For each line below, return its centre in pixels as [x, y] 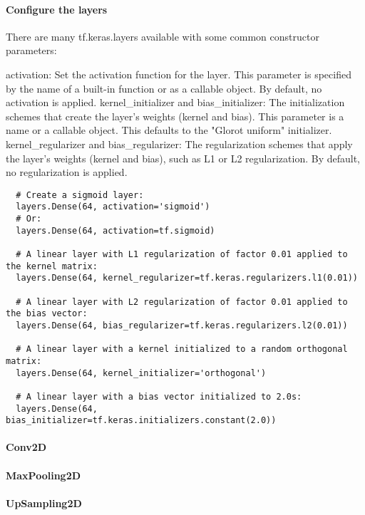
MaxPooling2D [43, 475]
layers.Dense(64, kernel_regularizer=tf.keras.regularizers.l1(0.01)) [187, 278]
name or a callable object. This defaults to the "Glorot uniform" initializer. [169, 130]
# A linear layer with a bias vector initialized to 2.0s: [159, 396]
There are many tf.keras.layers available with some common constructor [163, 36]
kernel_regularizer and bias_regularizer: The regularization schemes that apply [179, 144]
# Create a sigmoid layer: [80, 195]
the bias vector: [47, 314]
